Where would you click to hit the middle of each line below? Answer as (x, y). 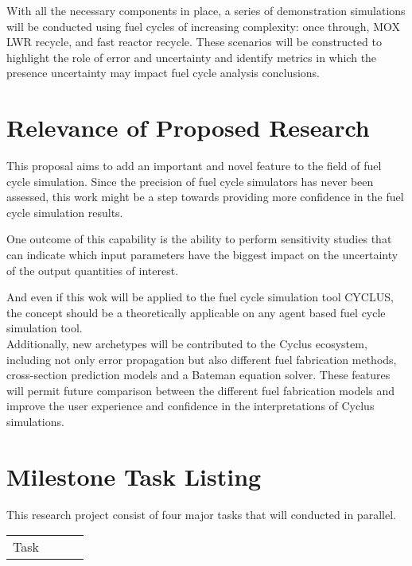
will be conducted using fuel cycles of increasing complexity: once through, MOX (203, 26)
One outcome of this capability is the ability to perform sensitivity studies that (199, 239)
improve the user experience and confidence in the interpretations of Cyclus (190, 406)
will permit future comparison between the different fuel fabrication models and (201, 390)
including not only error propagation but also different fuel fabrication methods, (202, 359)
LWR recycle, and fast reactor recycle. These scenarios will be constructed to (194, 42)
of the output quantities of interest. (93, 270)
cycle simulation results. (65, 212)
